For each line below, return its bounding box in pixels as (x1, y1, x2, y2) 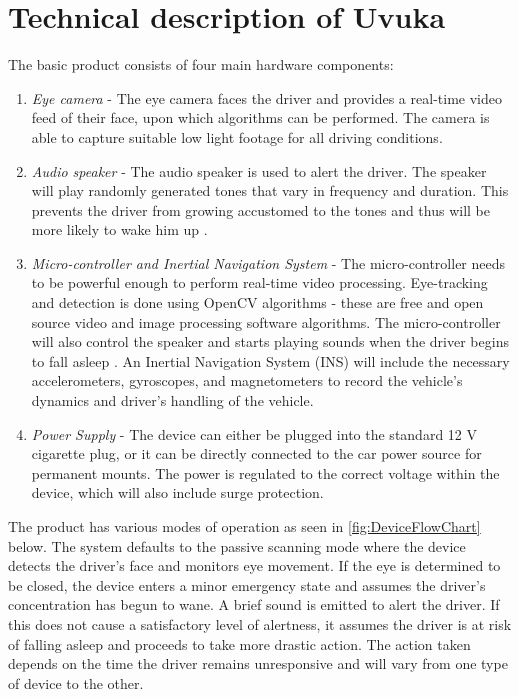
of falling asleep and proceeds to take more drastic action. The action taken (8, 633, 471, 654)
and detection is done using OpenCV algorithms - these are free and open (31, 292, 484, 313)
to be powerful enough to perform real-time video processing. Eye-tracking (31, 272, 488, 293)
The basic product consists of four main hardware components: (8, 54, 394, 75)
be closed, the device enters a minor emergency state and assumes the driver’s (8, 574, 486, 595)
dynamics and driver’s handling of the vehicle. (31, 390, 314, 411)
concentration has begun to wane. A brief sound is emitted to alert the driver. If (8, 594, 500, 615)
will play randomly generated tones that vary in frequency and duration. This (31, 180, 509, 201)
